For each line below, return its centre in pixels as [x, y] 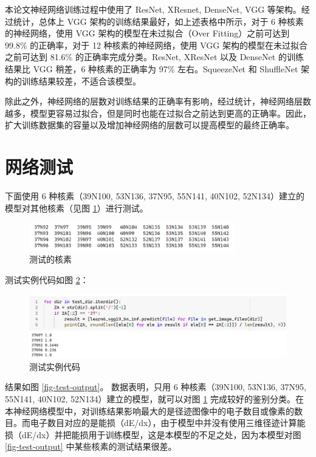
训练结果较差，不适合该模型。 [81, 81]
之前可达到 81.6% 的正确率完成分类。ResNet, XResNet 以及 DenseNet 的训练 [154, 57]
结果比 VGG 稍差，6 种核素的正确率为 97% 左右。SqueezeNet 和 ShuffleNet [152, 68]
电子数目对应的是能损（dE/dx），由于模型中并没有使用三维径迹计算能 [168, 423]
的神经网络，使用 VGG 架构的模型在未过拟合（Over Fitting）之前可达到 [147, 33]
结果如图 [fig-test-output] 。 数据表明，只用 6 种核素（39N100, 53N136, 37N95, [156, 387]
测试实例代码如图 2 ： [47, 279]
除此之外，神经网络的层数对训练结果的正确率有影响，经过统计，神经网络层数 [158, 101]
